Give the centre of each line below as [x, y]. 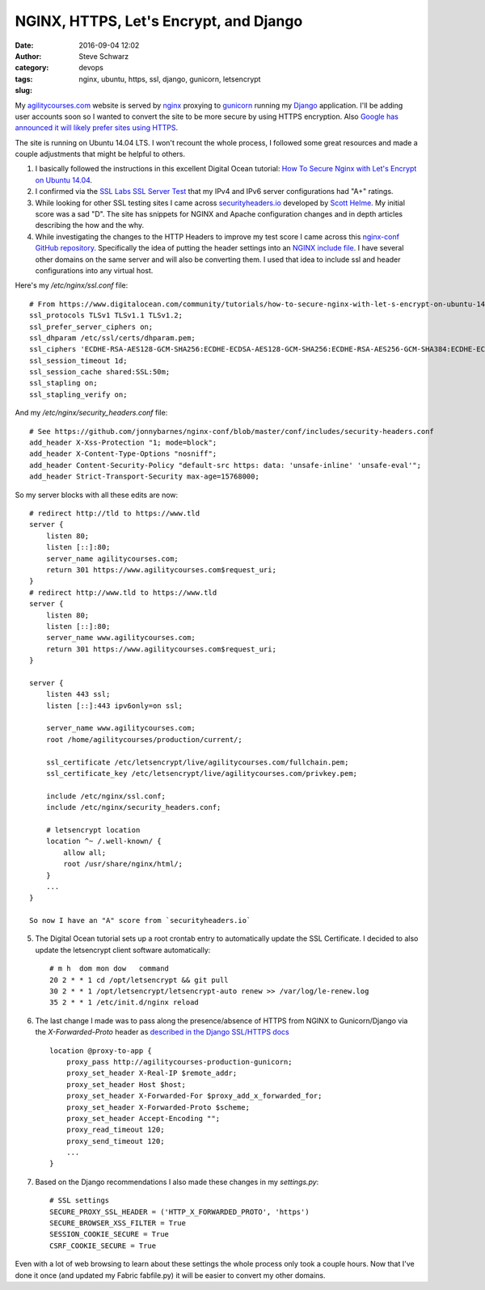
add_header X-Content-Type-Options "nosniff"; [123, 454]
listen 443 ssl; [78, 694]
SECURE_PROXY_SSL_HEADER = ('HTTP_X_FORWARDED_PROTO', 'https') [180, 1212]
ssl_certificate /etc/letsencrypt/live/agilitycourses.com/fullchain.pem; [197, 762]
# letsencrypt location [93, 830]
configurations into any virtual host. [94, 270]
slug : [23, 91]
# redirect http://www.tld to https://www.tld [123, 592]
